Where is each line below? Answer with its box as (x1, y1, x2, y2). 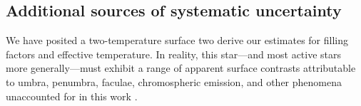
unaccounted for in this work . (6, 88, 138, 103)
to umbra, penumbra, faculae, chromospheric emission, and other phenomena (6, 74, 342, 89)
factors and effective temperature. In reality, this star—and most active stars (6, 46, 342, 61)
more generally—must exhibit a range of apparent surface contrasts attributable (6, 60, 356, 75)
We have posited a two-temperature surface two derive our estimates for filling (6, 33, 349, 48)
